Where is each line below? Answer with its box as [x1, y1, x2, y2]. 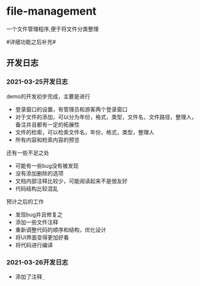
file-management [6, 4, 97, 18]
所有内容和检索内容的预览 [15, 136, 80, 143]
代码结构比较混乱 [15, 185, 59, 192]
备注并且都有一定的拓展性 [15, 121, 80, 128]
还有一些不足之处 [6, 149, 49, 156]
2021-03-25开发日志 [6, 77, 68, 86]
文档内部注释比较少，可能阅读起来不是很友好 [15, 177, 128, 184]
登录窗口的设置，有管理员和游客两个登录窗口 [15, 105, 128, 113]
